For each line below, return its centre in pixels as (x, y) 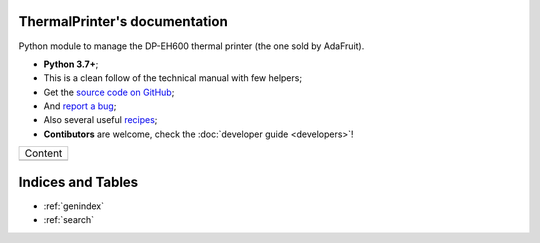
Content (43, 153)
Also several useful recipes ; (100, 120)
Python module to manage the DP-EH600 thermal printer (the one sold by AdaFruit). (191, 46)
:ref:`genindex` (74, 206)
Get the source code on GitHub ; (109, 92)
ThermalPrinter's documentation (123, 21)
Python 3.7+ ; (71, 64)
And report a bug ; (80, 106)
